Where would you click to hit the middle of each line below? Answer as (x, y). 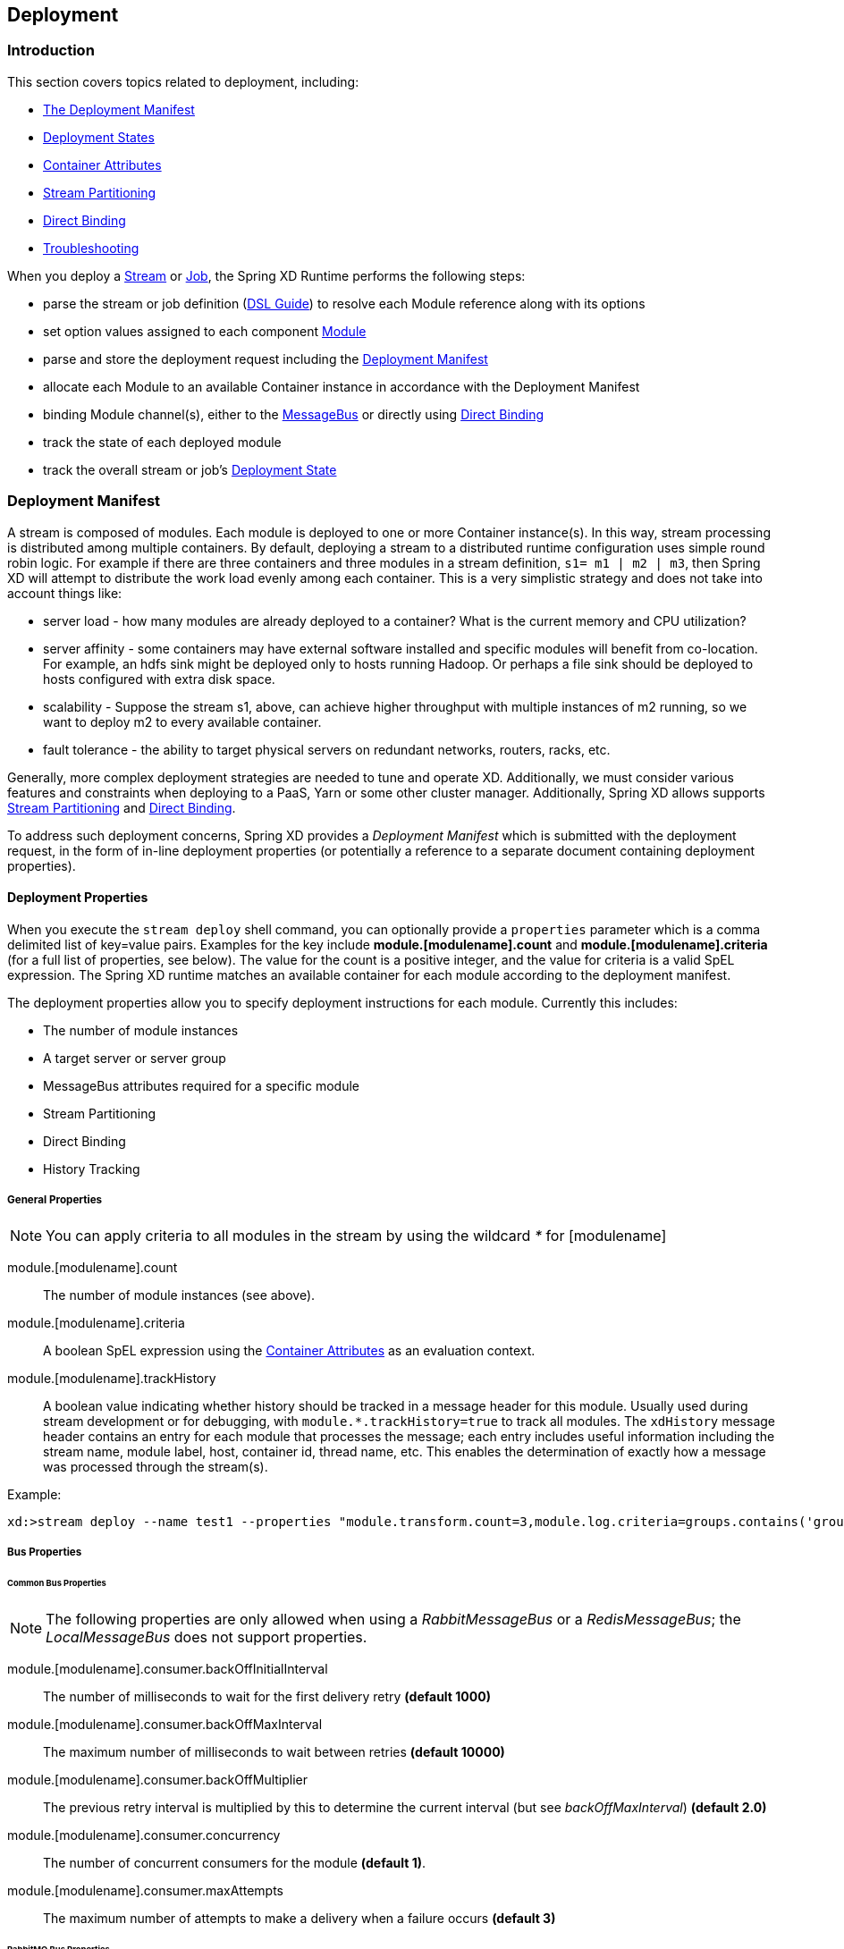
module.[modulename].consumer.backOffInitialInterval (168, 1668)
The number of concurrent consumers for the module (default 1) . (235, 1862)
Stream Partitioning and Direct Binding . (122, 807)
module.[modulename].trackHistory (112, 1378)
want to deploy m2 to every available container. (182, 721)
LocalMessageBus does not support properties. (207, 1637)
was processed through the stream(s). (156, 1466)
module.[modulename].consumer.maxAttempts (145, 1890)
